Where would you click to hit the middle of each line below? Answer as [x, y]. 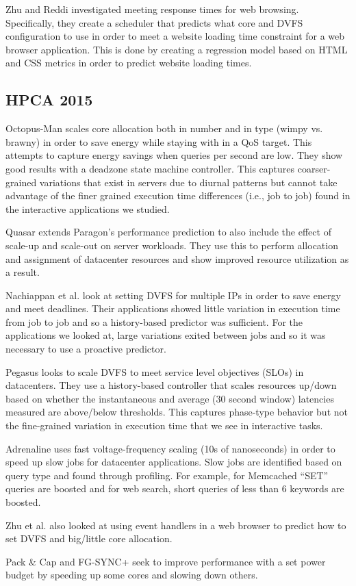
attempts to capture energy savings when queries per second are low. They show [174, 155]
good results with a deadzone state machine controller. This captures [150, 168]
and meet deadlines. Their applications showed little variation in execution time [173, 308]
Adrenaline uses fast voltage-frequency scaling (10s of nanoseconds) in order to [170, 448]
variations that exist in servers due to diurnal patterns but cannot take [188, 182]
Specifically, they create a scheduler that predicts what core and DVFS [154, 22]
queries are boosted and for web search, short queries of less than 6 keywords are [175, 488]
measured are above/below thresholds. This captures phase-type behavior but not [177, 412]
